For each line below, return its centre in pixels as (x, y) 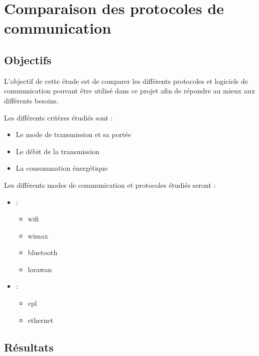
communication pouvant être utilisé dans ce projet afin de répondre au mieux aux (130, 91)
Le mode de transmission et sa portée (74, 134)
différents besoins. (31, 100)
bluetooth (43, 252)
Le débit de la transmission (57, 151)
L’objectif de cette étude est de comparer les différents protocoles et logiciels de (126, 81)
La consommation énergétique (62, 168)
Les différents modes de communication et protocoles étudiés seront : (110, 185)
